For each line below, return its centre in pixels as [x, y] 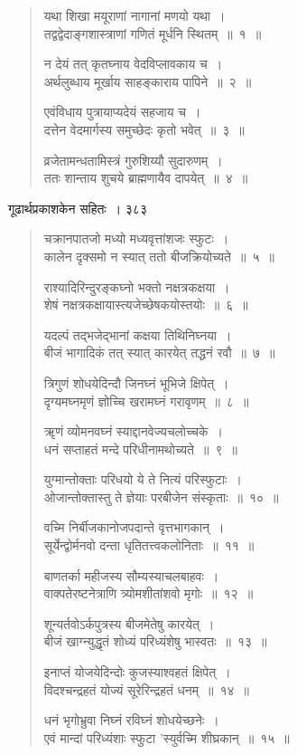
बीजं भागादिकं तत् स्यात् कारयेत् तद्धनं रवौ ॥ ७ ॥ [159, 353]
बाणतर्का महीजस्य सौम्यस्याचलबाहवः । [131, 575]
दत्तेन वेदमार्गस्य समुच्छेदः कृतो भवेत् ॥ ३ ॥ [144, 129]
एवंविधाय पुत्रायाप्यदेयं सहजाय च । [122, 112]
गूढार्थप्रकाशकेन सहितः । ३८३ [78, 208]
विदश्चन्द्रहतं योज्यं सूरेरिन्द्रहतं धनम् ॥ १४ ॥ [147, 689]
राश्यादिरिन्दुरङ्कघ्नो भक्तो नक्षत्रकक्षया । [137, 286]
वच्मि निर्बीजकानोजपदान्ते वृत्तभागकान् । [134, 527]
